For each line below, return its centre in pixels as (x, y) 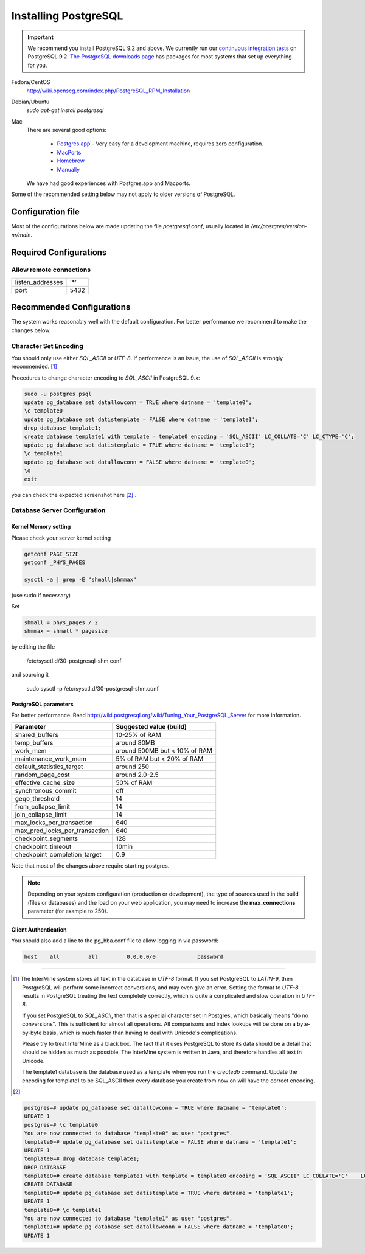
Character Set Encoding (47, 346)
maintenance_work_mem (50, 759)
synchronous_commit (46, 791)
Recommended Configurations (71, 307)
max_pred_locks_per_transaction (62, 831)
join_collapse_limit (41, 815)
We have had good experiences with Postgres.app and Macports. (109, 183)
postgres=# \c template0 (61, 1125)
